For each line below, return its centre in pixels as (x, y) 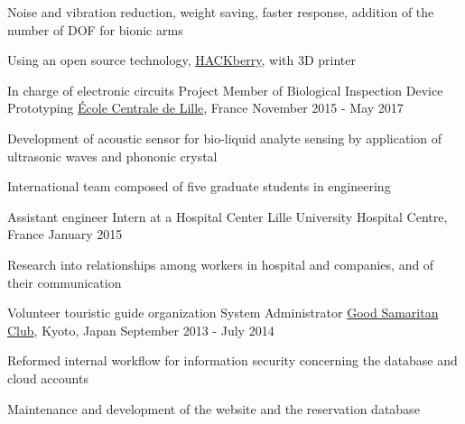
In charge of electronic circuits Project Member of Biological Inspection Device (225, 90)
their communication (65, 282)
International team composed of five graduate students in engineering (199, 186)
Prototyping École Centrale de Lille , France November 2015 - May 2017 (205, 108)
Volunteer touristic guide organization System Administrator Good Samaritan (223, 313)
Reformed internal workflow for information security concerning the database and (232, 360)
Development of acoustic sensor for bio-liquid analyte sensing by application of (224, 138)
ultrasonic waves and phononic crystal (112, 156)
